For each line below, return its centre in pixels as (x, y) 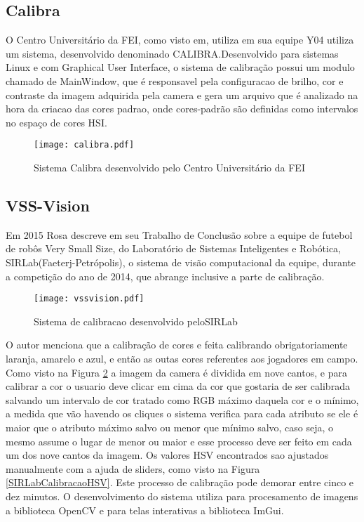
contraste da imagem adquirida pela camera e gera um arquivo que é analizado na (182, 94)
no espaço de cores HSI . (56, 122)
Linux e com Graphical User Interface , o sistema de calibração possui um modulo (180, 67)
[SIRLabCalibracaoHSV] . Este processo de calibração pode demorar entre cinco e (180, 482)
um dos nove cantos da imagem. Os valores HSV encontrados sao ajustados (167, 455)
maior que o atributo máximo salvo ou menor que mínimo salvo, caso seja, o (170, 427)
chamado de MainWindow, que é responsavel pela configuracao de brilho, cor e (175, 80)
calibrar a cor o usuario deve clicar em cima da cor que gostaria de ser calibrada (178, 386)
